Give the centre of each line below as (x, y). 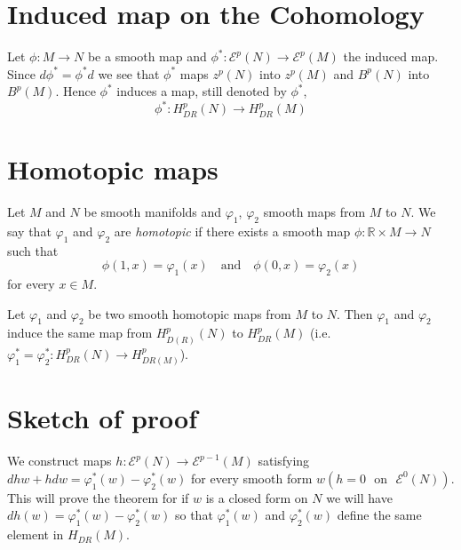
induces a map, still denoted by (202, 91)
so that (194, 515)
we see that (129, 73)
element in (36, 534)
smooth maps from (314, 211)
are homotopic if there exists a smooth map (232, 231)
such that (33, 250)
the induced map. (391, 56)
